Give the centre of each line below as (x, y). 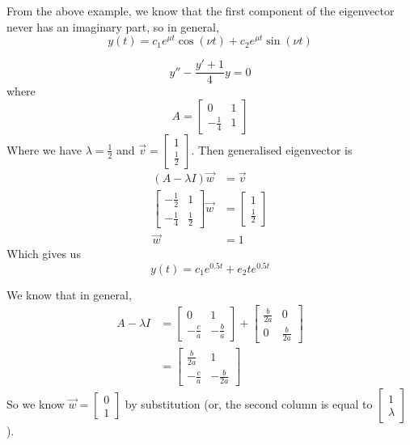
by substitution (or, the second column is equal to (249, 404)
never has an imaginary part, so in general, (113, 26)
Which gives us (44, 254)
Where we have (44, 149)
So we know (36, 404)
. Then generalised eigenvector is (272, 149)
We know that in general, (69, 294)
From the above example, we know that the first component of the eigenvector (201, 11)
